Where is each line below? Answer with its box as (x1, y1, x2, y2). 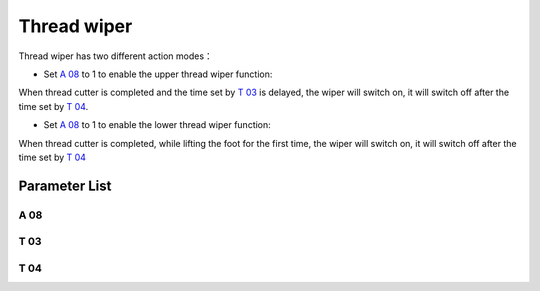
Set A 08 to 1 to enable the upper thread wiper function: (43, 68, 273, 80)
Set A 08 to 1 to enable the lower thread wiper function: (43, 119, 272, 131)
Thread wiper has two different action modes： (18, 50, 214, 62)
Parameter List (18, 177, 112, 194)
